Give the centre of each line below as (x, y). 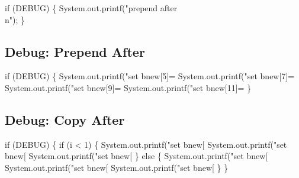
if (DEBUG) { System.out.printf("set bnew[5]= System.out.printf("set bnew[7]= (150, 76)
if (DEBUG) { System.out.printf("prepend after (91, 8)
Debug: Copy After (65, 119)
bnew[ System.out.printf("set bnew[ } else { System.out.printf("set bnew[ (136, 156)
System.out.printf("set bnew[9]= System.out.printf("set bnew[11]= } (128, 87)
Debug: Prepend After (75, 51)
